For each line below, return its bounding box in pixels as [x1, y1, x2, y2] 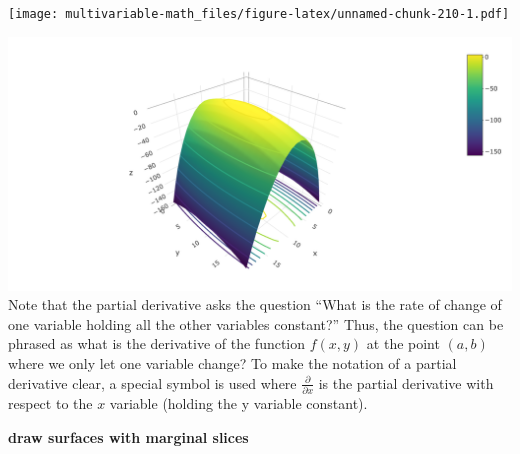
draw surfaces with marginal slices [8, 426, 249, 447]
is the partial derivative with [318, 372, 494, 393]
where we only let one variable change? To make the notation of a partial [8, 353, 457, 373]
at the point [366, 333, 440, 354]
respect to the [8, 392, 93, 413]
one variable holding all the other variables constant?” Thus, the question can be [8, 313, 504, 334]
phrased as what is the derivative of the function [8, 333, 306, 354]
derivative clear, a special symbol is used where [8, 372, 297, 393]
